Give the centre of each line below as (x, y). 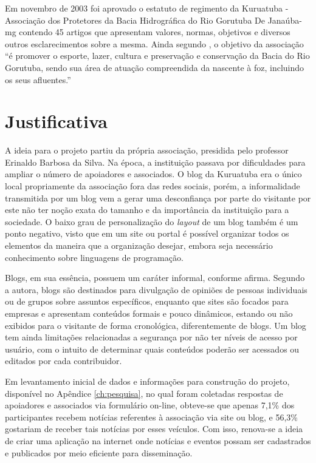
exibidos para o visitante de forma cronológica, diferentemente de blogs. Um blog (156, 325)
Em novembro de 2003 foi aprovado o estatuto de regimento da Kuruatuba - (147, 8)
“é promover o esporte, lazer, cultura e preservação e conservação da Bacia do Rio (157, 56)
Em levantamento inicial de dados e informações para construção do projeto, (147, 381)
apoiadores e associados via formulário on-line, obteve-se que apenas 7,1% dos (150, 405)
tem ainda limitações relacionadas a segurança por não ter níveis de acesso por (151, 337)
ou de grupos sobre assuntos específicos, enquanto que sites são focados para (147, 301)
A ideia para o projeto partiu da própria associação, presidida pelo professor (147, 150)
